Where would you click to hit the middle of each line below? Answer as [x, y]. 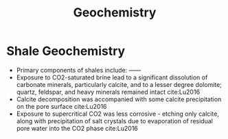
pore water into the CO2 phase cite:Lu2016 [77, 128]
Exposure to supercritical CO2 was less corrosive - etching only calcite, [117, 114]
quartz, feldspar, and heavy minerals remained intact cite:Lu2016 [108, 92]
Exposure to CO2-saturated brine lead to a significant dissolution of [112, 77]
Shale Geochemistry [66, 51]
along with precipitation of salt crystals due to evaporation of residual [115, 121]
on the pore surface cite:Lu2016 [61, 106]
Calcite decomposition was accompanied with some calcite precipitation [119, 99]
